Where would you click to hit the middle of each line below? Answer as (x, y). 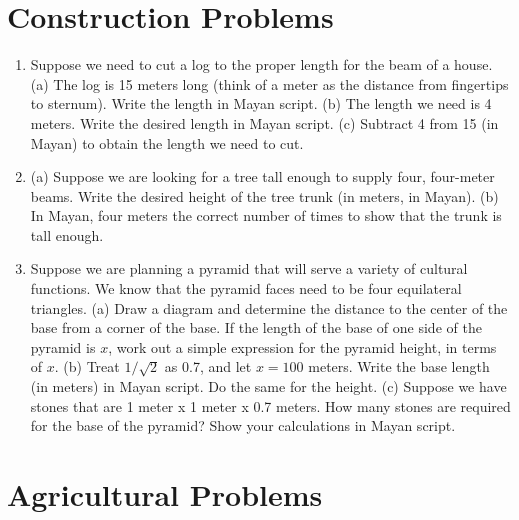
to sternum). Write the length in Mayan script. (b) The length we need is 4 (261, 103)
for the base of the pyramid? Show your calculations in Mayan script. (243, 425)
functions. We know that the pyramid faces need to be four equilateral (246, 288)
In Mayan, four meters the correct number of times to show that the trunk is (266, 215)
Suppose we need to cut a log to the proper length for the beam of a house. (261, 64)
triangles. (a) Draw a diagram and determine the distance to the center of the (269, 307)
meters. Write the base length (399, 366)
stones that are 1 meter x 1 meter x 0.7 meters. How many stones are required (270, 405)
